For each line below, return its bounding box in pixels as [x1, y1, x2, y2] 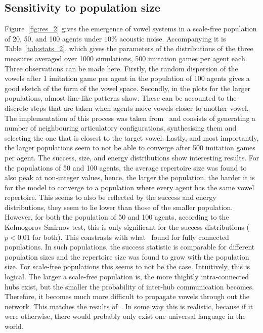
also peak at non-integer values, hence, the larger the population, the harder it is [5, 172, 255, 183]
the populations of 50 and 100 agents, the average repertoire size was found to [5, 162, 247, 173]
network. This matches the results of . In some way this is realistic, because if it [5, 301, 253, 311]
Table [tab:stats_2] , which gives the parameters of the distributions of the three [5, 43, 253, 54]
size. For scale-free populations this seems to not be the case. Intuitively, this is [5, 261, 250, 272]
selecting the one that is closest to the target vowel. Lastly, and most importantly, [5, 132, 259, 143]
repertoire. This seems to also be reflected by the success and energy [5, 192, 216, 202]
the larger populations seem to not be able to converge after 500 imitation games [5, 142, 255, 153]
